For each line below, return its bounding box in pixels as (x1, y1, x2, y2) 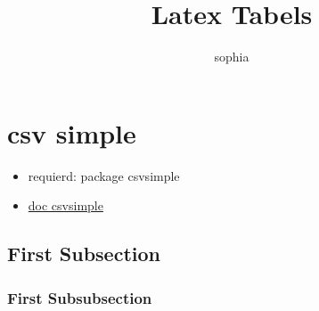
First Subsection (7, 240, 160, 267)
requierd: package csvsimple (28, 166, 180, 184)
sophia (214, 47, 249, 66)
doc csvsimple (28, 196, 103, 215)
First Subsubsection (7, 286, 152, 308)
